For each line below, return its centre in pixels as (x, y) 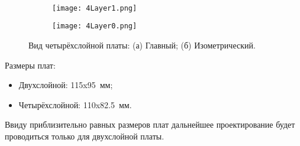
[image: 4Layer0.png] (95, 26)
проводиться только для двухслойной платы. (85, 136)
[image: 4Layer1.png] (95, 8)
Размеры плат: (30, 65)
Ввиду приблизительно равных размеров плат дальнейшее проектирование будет (150, 124)
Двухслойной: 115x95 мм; (66, 85)
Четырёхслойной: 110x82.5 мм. (75, 104)
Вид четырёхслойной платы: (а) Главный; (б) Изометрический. (142, 45)
